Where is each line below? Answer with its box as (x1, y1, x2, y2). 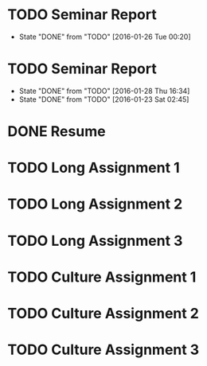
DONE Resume (7, 123, 106, 141)
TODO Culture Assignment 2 (7, 305, 200, 322)
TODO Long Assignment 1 (7, 159, 180, 177)
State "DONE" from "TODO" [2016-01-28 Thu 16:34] (18, 86, 190, 95)
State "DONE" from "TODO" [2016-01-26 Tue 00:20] (18, 32, 192, 41)
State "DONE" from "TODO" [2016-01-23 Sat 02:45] (18, 94, 189, 104)
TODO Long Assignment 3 (7, 232, 183, 250)
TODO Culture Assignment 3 (7, 341, 200, 359)
